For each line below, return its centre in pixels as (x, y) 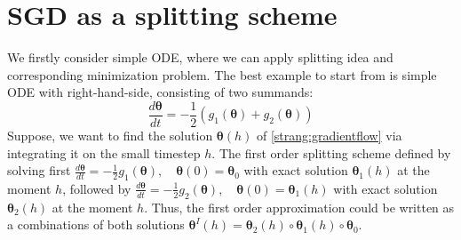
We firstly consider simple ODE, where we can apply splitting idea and (200, 57)
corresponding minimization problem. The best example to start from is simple (222, 74)
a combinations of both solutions (96, 224)
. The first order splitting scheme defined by (331, 152)
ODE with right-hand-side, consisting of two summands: (160, 92)
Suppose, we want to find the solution (110, 135)
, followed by (97, 188)
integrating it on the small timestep (104, 152)
